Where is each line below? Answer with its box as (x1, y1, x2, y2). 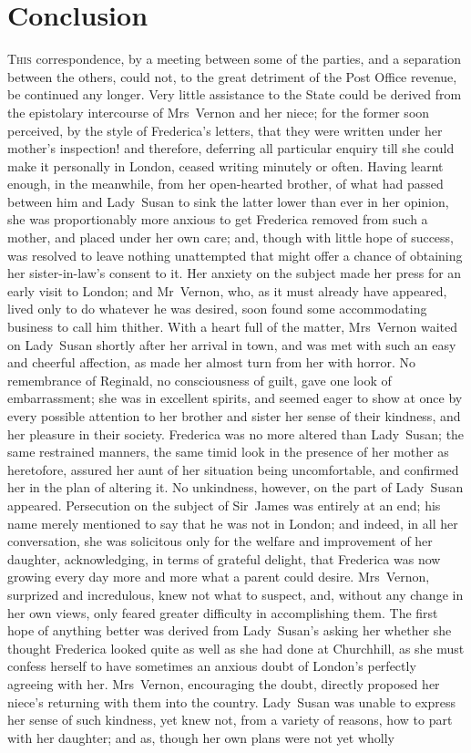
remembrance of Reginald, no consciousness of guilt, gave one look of (7, 370, 392, 389)
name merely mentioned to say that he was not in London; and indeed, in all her (7, 513, 458, 532)
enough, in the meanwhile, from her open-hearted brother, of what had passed (7, 174, 444, 193)
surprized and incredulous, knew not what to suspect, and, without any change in (7, 584, 464, 603)
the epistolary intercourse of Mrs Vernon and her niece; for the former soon (7, 102, 430, 121)
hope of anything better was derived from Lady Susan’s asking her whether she (7, 621, 452, 640)
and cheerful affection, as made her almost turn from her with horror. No (7, 353, 416, 372)
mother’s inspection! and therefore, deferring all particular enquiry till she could (7, 139, 455, 158)
